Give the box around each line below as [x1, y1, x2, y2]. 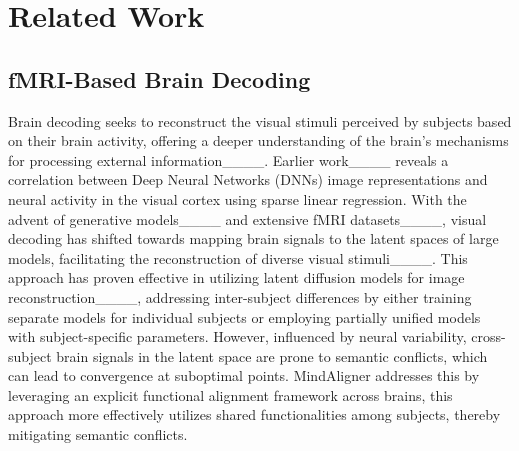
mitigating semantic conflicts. [8, 424, 188, 445]
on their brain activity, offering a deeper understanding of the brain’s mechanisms [8, 130, 509, 151]
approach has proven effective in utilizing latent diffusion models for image [8, 267, 465, 288]
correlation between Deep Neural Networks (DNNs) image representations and [8, 169, 488, 190]
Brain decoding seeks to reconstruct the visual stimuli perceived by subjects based [8, 110, 512, 131]
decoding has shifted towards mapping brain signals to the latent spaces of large [8, 228, 499, 249]
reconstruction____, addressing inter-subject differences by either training [8, 286, 472, 307]
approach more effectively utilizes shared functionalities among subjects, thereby [8, 404, 501, 425]
